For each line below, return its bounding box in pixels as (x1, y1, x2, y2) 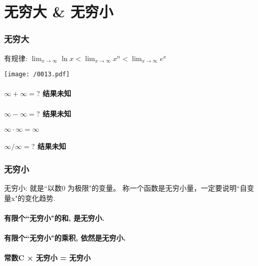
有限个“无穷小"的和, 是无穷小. (4, 213, 105, 223)
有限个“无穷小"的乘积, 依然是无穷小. (4, 232, 126, 243)
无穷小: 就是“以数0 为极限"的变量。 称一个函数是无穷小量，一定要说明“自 (4, 183, 247, 193)
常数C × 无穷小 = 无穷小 (4, 252, 91, 263)
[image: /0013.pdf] (4, 71, 70, 78)
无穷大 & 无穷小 (4, 1, 113, 22)
